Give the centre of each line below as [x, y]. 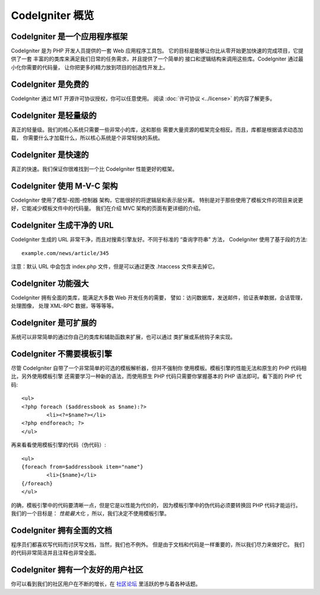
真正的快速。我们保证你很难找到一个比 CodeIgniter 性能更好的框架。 [94, 168]
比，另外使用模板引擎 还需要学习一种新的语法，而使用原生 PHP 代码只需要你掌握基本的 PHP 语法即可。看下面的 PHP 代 [156, 376]
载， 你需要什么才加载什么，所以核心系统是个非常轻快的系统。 [87, 138]
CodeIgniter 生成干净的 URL [62, 225]
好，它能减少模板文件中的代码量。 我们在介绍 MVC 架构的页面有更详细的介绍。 [107, 208]
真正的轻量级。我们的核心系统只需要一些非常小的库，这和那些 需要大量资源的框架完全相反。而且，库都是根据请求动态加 [157, 129]
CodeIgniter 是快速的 [50, 155]
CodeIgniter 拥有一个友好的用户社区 [77, 570]
